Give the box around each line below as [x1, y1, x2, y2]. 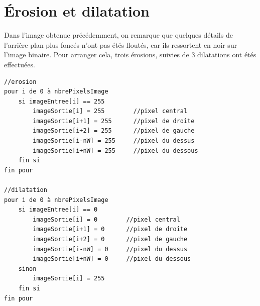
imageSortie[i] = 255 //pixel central [33, 108, 188, 115]
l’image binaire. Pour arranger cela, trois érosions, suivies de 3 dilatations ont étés [4, 49, 256, 60]
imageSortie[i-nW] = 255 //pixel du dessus [33, 137, 195, 145]
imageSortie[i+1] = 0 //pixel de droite [33, 226, 188, 233]
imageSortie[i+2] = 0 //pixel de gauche [33, 236, 188, 243]
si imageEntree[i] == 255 [18, 97, 105, 105]
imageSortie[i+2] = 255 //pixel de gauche [33, 127, 195, 135]
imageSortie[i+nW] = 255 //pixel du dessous [33, 147, 198, 154]
